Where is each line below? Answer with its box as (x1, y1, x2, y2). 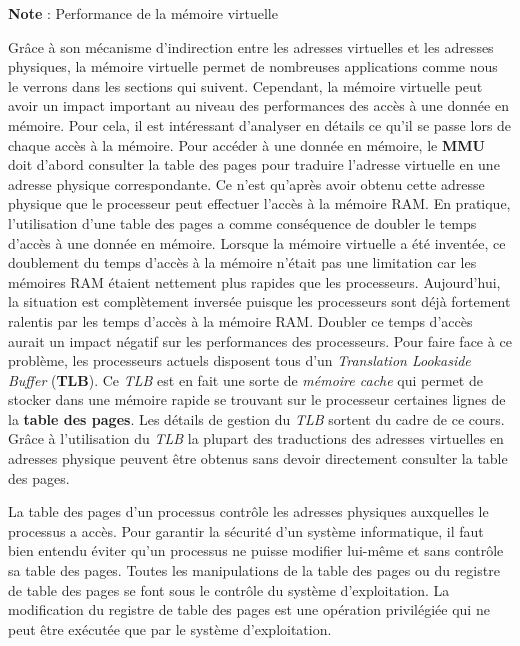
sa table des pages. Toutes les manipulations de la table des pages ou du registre (8, 560, 500, 581)
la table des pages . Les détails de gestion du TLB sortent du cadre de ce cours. (8, 408, 505, 429)
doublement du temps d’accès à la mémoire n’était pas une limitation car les (8, 252, 477, 273)
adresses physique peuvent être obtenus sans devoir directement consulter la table (8, 448, 508, 469)
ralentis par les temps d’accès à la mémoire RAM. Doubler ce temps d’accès (8, 310, 473, 331)
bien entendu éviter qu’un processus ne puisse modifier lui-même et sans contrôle (8, 540, 504, 561)
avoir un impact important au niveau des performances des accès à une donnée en (8, 95, 509, 116)
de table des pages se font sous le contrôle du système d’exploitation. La (8, 579, 450, 600)
